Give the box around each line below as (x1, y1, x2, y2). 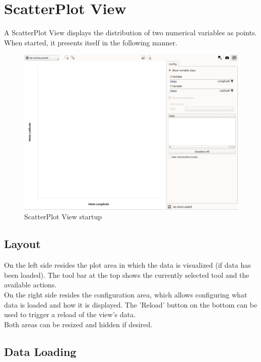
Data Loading (4, 343, 77, 359)
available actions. (4, 279, 57, 290)
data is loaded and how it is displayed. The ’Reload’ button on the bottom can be (4, 299, 257, 310)
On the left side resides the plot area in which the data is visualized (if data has (4, 260, 251, 270)
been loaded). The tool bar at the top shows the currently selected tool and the (4, 269, 249, 280)
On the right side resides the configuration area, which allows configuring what (4, 289, 247, 300)
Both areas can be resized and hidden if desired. (4, 319, 153, 329)
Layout (4, 236, 41, 252)
